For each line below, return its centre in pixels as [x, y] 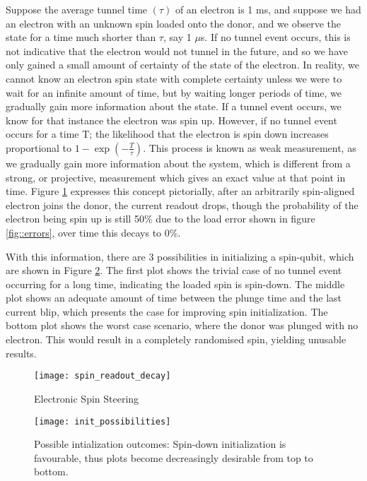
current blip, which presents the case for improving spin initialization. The [167, 311]
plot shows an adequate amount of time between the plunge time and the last [174, 298]
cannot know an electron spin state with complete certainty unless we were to [174, 78]
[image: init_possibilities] [103, 421]
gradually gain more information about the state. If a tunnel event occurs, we [174, 106]
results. [21, 353]
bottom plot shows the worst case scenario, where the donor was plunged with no [182, 325]
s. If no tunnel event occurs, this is [275, 37]
